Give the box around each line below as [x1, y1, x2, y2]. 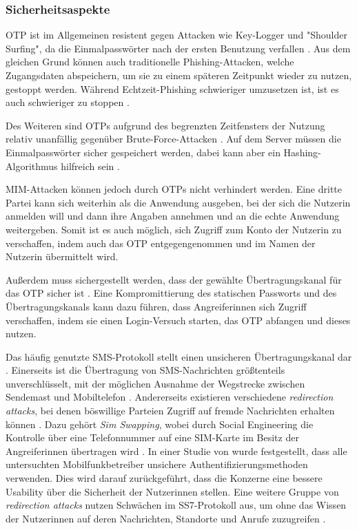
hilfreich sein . [61, 158, 120, 173]
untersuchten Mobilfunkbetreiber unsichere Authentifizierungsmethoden [6, 457, 308, 471]
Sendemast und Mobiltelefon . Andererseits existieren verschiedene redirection [6, 390, 334, 404]
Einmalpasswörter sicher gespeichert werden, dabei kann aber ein [6, 145, 280, 159]
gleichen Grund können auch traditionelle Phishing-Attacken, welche [6, 54, 294, 69]
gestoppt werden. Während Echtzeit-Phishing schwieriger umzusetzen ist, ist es [6, 81, 339, 96]
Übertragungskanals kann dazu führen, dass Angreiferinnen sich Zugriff [6, 299, 307, 313]
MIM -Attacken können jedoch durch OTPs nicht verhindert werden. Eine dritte [6, 182, 342, 196]
